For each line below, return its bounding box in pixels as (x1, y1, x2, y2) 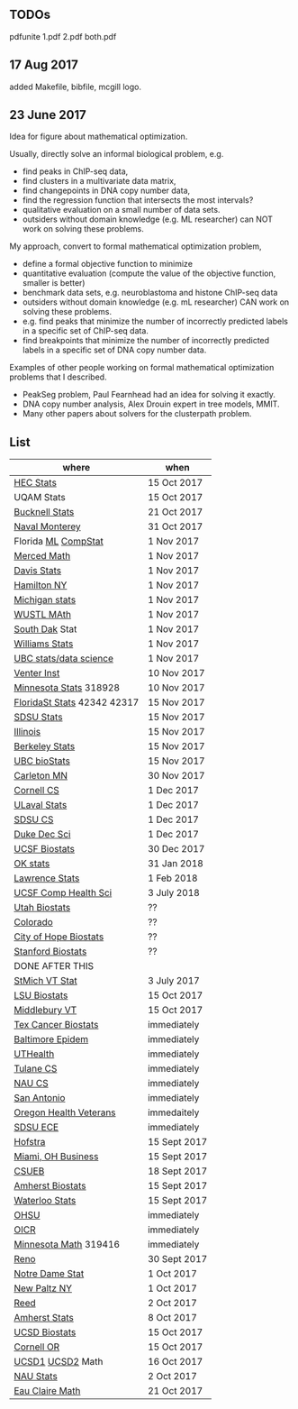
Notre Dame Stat (14, 1267, 85, 1280)
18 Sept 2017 (147, 1165, 208, 1177)
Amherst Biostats (14, 1180, 87, 1193)
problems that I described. (9, 371, 107, 382)
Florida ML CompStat (14, 535, 104, 548)
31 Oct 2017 (147, 520, 203, 533)
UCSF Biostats (14, 843, 75, 855)
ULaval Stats (14, 799, 68, 811)
